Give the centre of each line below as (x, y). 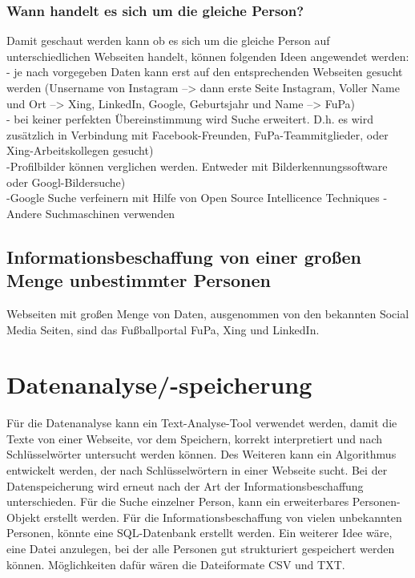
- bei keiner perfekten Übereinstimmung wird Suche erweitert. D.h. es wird (190, 119)
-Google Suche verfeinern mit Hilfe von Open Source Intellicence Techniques (193, 198)
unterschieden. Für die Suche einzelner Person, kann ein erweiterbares (178, 501)
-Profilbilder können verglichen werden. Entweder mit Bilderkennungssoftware (197, 166)
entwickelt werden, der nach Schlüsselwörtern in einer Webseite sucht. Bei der (197, 470)
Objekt (24, 517)
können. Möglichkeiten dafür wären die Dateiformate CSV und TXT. (176, 564)
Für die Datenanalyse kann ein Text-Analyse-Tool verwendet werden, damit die (202, 423)
